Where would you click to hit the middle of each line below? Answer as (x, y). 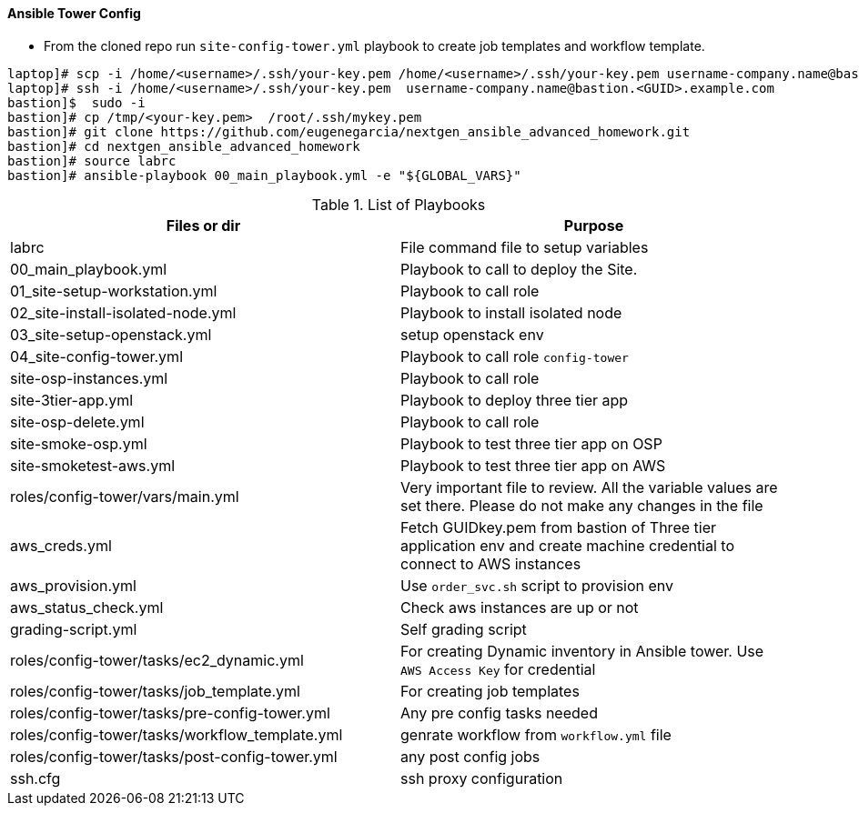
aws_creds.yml (61, 545)
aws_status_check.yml (87, 607)
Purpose (594, 225)
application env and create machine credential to (568, 545)
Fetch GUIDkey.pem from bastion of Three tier (558, 527)
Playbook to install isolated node (511, 312)
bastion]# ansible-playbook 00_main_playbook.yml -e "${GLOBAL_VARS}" (264, 175)
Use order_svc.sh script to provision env (537, 585)
